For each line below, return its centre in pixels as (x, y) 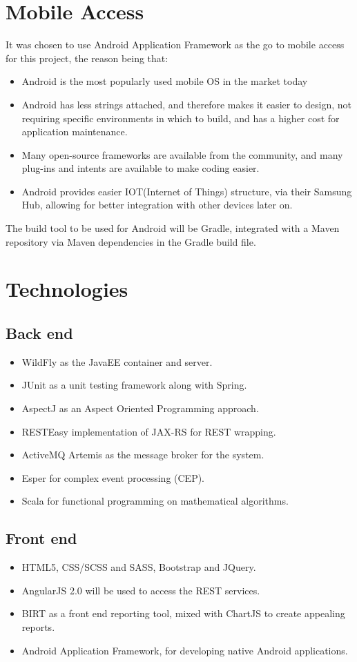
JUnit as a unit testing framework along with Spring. (134, 385)
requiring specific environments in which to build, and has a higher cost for (181, 118)
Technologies (67, 289)
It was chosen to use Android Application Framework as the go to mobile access (175, 45)
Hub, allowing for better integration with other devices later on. (157, 205)
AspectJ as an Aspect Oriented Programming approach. (140, 408)
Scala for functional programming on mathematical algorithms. (155, 501)
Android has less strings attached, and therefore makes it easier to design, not (186, 104)
